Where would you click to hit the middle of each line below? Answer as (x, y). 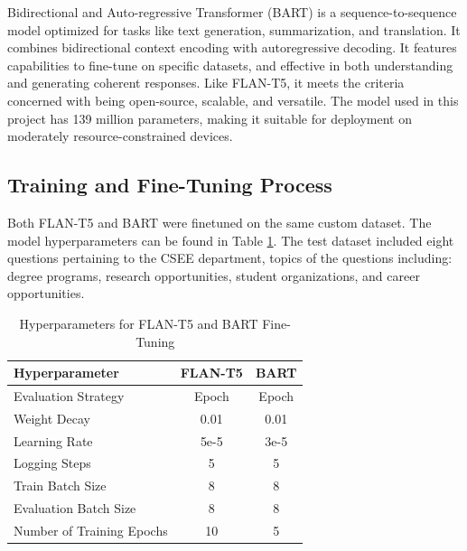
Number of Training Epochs (91, 531)
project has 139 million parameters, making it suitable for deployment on (210, 118)
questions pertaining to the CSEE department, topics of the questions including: (230, 258)
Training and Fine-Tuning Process (170, 185)
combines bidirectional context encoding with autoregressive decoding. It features (232, 47)
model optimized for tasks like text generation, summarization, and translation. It (234, 29)
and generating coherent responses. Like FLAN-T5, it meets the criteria (206, 83)
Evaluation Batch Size (75, 508)
